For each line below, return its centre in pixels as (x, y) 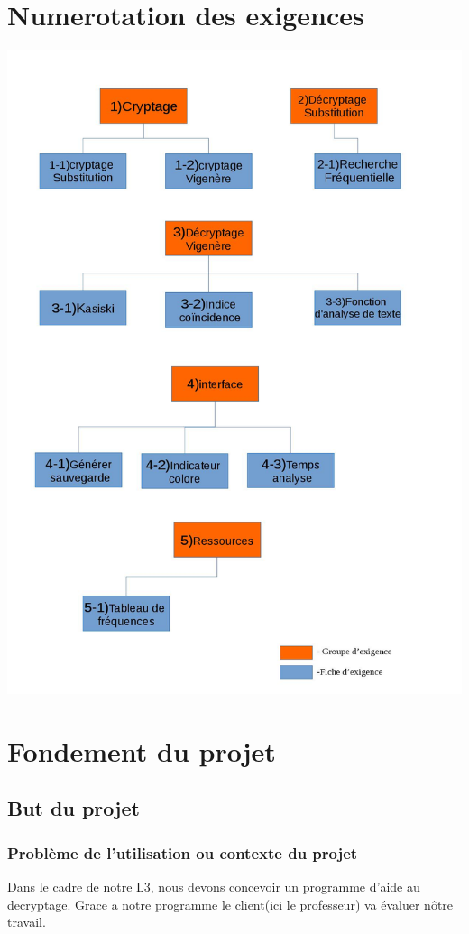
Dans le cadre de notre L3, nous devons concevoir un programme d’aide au (214, 886)
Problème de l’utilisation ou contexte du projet (183, 852)
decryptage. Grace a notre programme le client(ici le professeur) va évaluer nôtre (230, 904)
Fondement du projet (142, 750)
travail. (27, 922)
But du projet (74, 808)
